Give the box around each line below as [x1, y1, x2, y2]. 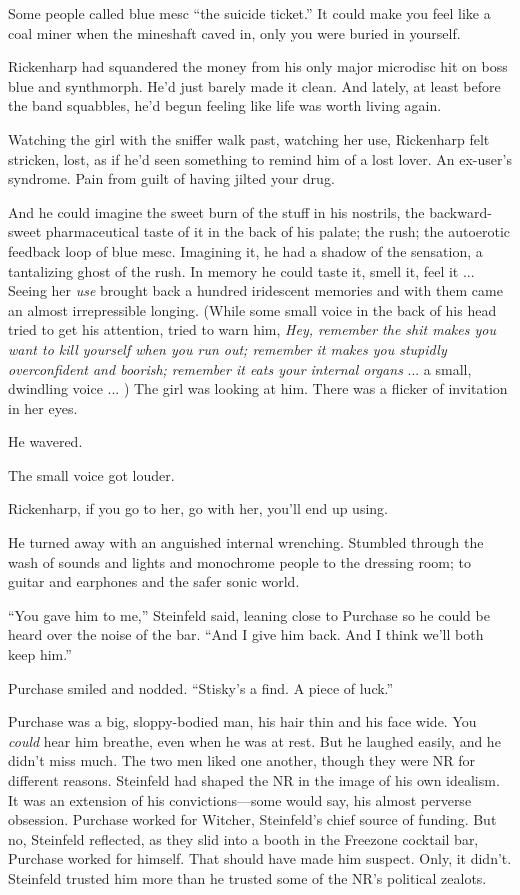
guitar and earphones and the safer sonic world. [8, 571, 300, 592]
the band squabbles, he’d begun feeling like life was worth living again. [8, 95, 442, 116]
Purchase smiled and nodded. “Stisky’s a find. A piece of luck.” [8, 677, 394, 698]
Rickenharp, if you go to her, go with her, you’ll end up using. [8, 498, 388, 519]
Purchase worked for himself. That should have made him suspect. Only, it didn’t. [8, 848, 512, 869]
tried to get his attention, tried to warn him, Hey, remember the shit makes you [8, 319, 496, 340]
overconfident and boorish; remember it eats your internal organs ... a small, [8, 358, 472, 379]
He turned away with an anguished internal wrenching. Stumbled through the [8, 532, 484, 553]
